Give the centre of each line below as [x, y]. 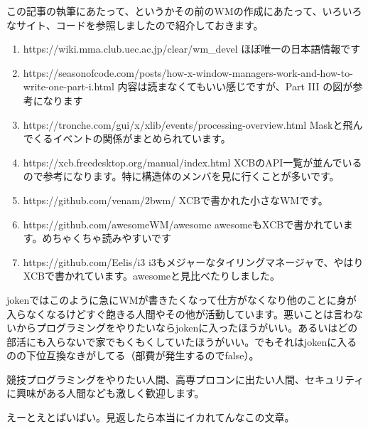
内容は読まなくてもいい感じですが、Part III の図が [235, 86]
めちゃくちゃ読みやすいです [107, 238]
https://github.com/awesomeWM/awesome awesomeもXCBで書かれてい [183, 224]
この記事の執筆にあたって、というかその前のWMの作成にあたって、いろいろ [184, 11]
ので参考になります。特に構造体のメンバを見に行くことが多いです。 [181, 176]
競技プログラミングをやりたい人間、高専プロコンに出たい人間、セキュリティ [185, 379]
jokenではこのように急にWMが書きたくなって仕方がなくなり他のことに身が [182, 299]
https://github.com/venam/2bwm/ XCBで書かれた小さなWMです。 [175, 200]
